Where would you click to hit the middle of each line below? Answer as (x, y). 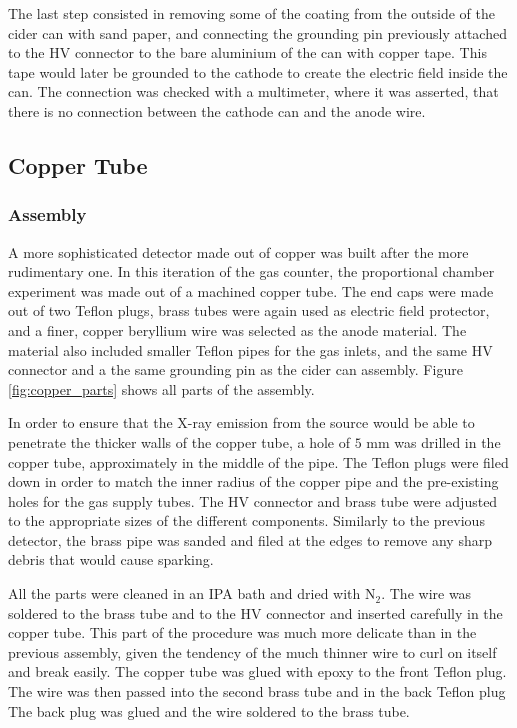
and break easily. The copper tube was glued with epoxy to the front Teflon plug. (257, 671)
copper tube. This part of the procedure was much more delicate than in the (242, 632)
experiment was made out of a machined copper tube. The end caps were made (251, 290)
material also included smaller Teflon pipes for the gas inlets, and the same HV (250, 349)
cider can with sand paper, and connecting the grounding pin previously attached (257, 32)
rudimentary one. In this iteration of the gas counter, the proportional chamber (251, 271)
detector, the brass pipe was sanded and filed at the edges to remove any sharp (250, 539)
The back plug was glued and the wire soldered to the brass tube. (209, 710)
